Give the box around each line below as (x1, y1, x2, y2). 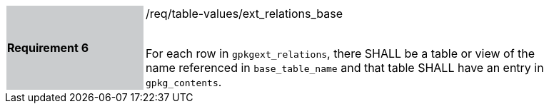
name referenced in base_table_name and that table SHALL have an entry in (146, 61, 544, 75)
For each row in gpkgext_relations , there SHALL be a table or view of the (146, 46, 535, 61)
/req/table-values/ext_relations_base (146, 6, 343, 21)
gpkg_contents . (146, 75, 222, 89)
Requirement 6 (7, 41, 89, 55)
